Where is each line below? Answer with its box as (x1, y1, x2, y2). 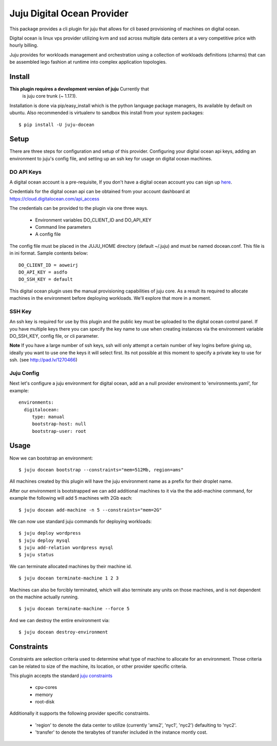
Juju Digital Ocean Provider (9, 8, 129, 19)
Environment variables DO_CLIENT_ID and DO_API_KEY (35, 216, 152, 223)
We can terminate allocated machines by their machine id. (9, 563, 132, 569)
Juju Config (9, 369, 39, 376)
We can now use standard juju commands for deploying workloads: (9, 518, 152, 524)
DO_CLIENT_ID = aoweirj (18, 262, 78, 268)
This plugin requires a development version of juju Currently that (9, 86, 149, 92)
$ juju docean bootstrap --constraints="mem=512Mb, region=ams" (18, 467, 184, 472)
